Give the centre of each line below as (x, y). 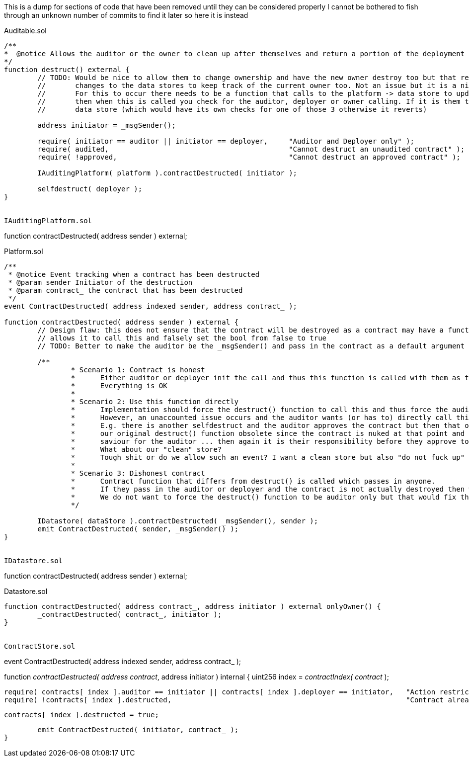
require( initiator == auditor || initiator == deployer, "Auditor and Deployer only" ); (226, 141)
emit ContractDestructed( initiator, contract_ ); (138, 730)
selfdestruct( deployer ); (90, 189)
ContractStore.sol (40, 646)
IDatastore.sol (34, 561)
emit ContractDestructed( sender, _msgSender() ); (138, 529)
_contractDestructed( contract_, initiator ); (130, 614)
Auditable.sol (25, 31)
